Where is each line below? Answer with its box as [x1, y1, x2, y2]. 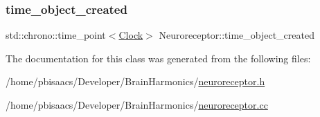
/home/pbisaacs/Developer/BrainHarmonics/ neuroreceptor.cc [6, 98, 268, 111]
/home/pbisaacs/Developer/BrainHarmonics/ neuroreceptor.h [6, 74, 265, 89]
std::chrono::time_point [6, 28, 106, 42]
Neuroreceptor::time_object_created [159, 28, 314, 42]
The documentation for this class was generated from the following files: [6, 51, 311, 65]
